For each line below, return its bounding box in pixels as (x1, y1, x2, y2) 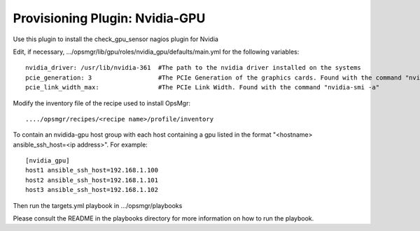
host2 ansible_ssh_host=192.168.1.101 (25, 176, 159, 184)
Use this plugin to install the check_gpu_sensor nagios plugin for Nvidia (13, 35, 218, 43)
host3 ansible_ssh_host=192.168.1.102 (25, 186, 159, 194)
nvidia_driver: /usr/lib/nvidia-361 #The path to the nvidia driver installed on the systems (25, 64, 362, 72)
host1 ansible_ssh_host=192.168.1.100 (25, 166, 159, 174)
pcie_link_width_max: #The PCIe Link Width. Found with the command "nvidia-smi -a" (25, 84, 380, 91)
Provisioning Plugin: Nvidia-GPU (13, 10, 206, 26)
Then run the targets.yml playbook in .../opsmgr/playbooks (13, 201, 183, 209)
